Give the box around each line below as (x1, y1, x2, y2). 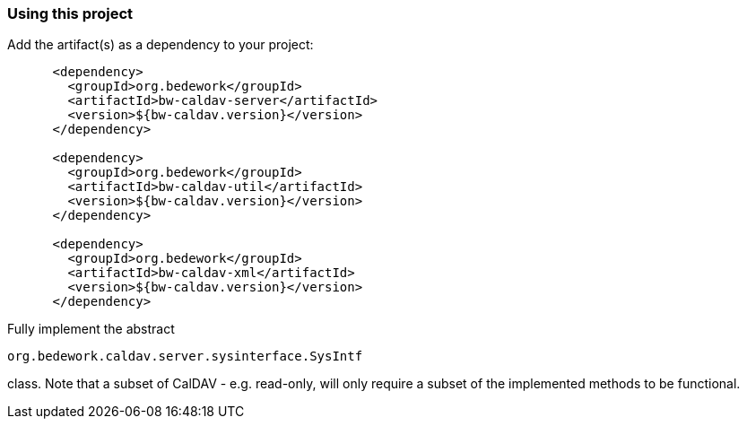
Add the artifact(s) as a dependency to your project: (7, 37, 314, 53)
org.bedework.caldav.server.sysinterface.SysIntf (7, 349, 363, 364)
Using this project (7, 4, 134, 22)
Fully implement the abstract (7, 321, 175, 337)
